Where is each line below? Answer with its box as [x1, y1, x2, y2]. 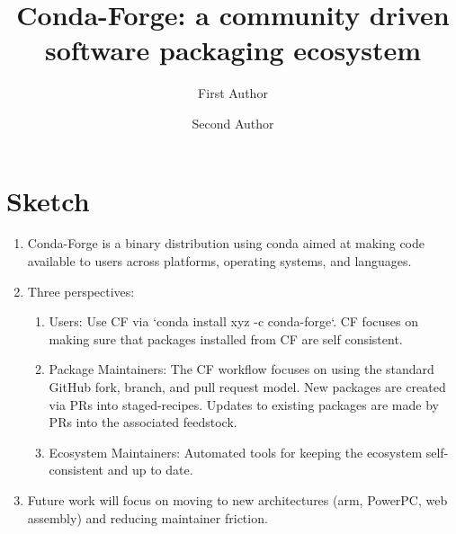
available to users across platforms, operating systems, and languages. [27, 252, 412, 271]
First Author [198, 84, 268, 102]
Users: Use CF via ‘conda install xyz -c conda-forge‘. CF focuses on [49, 312, 418, 331]
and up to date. [107, 460, 193, 479]
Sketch [6, 182, 90, 218]
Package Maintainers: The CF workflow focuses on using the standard [49, 360, 434, 378]
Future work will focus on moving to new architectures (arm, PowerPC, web [27, 490, 448, 509]
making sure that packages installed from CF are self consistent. [49, 329, 403, 348]
